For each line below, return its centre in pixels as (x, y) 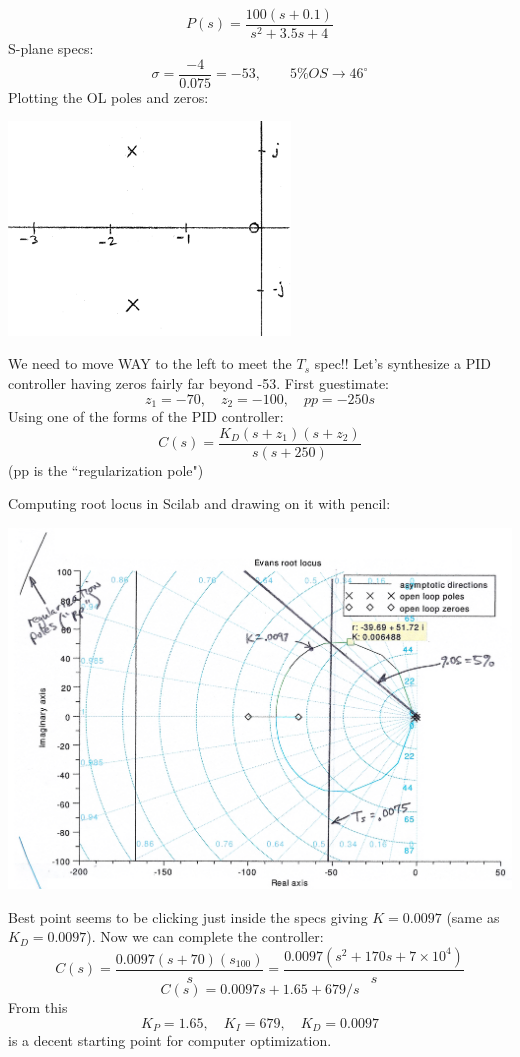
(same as (473, 916)
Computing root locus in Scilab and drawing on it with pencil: (199, 503)
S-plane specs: (51, 48)
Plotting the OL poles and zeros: (108, 96)
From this (38, 1006)
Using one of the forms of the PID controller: (146, 416)
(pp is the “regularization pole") (106, 469)
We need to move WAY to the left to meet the (150, 363)
